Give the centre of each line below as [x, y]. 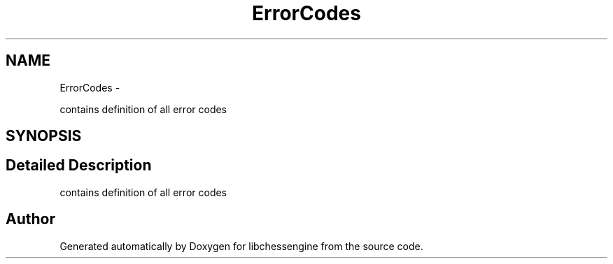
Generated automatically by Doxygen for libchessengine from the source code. [241, 246]
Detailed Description [79, 166]
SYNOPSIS [44, 136]
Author [30, 219]
